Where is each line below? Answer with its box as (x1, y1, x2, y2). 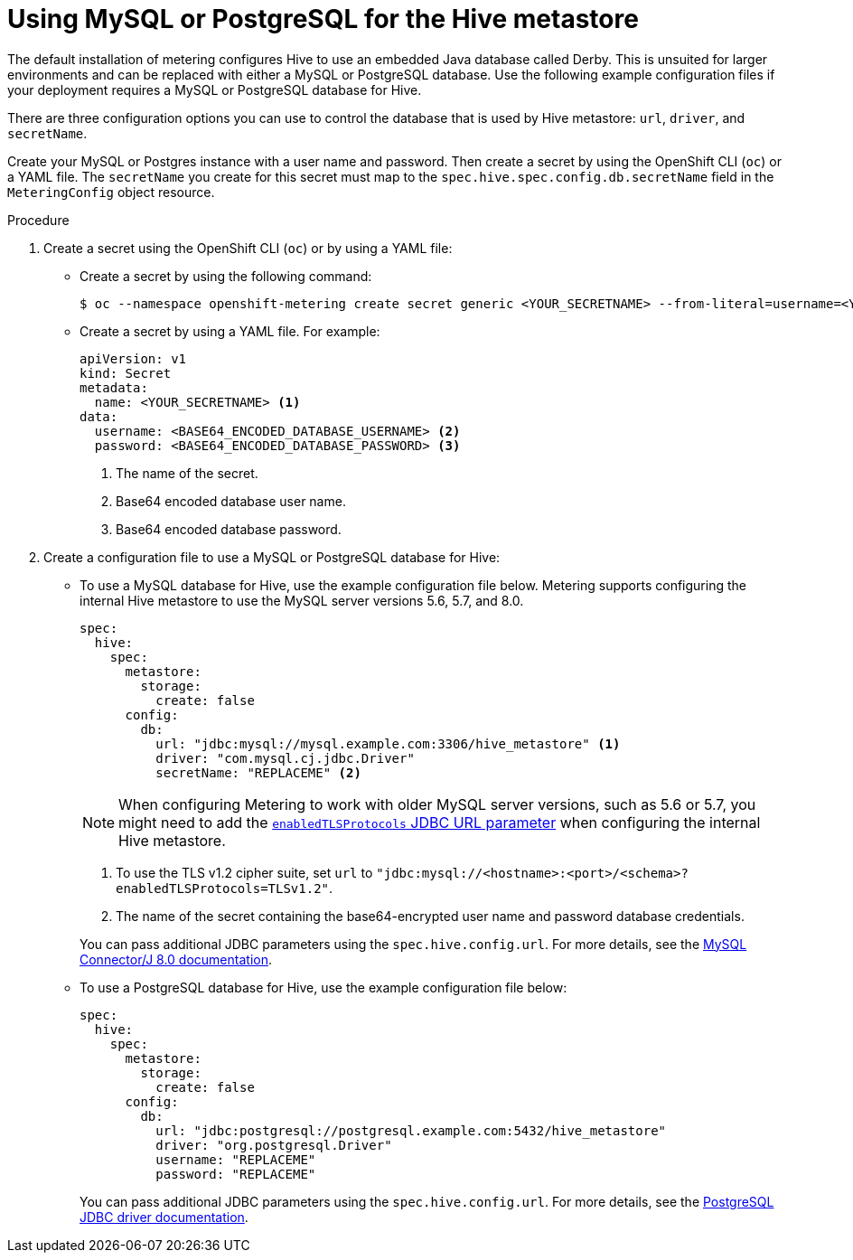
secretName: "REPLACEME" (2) (155, 765, 361, 780)
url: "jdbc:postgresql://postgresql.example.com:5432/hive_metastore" (155, 1123, 667, 1138)
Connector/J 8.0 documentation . (80, 951, 272, 967)
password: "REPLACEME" (155, 1166, 316, 1181)
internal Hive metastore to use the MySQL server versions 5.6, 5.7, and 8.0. (80, 592, 524, 608)
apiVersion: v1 (80, 351, 187, 366)
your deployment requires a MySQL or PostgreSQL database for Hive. (7, 81, 422, 98)
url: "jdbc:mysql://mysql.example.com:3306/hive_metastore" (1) (155, 736, 621, 751)
